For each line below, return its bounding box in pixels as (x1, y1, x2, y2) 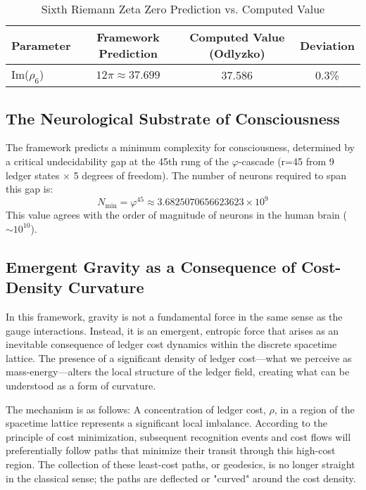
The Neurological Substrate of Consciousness (6, 107, 340, 129)
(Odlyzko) (208, 45, 265, 61)
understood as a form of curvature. (6, 378, 156, 393)
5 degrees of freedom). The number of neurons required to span (73, 167, 347, 182)
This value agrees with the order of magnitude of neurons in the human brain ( (6, 207, 348, 222)
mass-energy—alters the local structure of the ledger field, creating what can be (6, 364, 350, 379)
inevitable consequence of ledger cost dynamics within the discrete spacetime (6, 337, 337, 352)
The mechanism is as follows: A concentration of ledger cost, (6, 401, 266, 416)
